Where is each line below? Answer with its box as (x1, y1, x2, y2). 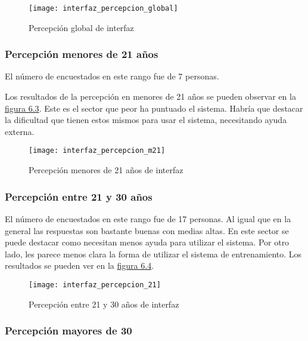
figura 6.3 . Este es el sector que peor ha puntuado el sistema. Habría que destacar (5, 102, 303, 114)
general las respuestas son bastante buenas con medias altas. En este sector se (5, 224, 289, 236)
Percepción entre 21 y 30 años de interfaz (29, 297, 179, 310)
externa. (5, 125, 35, 137)
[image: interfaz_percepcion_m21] (29, 146, 166, 155)
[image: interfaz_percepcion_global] (29, 4, 178, 13)
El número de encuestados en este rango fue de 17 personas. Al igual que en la (5, 212, 291, 225)
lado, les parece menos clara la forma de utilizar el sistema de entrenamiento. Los (5, 247, 302, 260)
